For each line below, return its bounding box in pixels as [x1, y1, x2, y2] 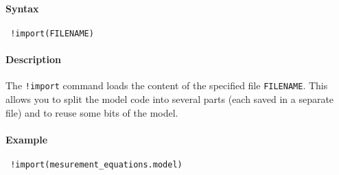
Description [5, 52, 62, 67]
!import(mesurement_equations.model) [10, 159, 183, 170]
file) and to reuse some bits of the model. [5, 105, 178, 119]
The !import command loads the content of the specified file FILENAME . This [5, 78, 328, 93]
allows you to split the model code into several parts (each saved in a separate [5, 91, 334, 106]
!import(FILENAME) [10, 28, 94, 38]
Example [5, 132, 48, 146]
